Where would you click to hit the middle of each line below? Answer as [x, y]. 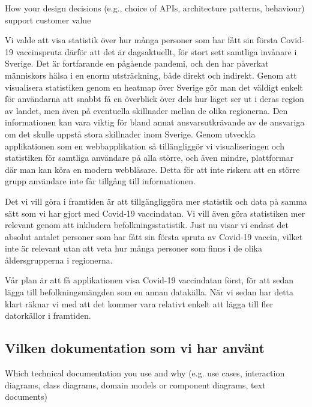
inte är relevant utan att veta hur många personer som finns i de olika [133, 248]
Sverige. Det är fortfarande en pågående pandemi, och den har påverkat [137, 63]
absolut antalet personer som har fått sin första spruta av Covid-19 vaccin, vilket [154, 236]
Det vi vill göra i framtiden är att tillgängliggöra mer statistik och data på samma [156, 201]
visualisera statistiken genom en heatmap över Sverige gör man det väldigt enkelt [154, 87]
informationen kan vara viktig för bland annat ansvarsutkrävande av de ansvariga [155, 122]
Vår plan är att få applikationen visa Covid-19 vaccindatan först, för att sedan [149, 280]
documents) [26, 396]
